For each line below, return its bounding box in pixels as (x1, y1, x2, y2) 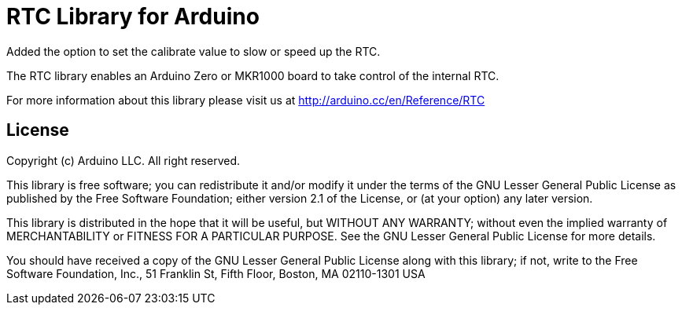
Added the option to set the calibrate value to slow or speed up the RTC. (6, 44, 381, 58)
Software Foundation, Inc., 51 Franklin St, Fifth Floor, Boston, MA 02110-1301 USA (6, 266, 426, 280)
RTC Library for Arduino (6, 3, 260, 30)
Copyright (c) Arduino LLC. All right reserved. (6, 153, 241, 167)
